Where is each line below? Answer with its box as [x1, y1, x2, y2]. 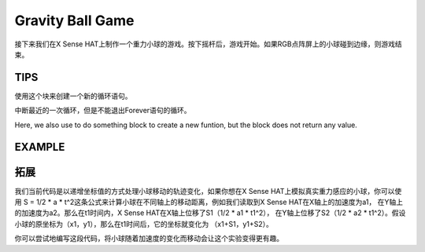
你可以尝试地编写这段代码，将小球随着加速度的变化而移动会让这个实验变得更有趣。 [14, 234, 283, 243]
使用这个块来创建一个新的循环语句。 [14, 91, 132, 100]
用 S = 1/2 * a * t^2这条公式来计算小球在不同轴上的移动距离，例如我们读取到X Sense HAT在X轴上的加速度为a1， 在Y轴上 [14, 197, 403, 206]
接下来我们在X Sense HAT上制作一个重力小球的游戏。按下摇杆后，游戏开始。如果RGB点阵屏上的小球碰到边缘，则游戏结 [14, 39, 402, 49]
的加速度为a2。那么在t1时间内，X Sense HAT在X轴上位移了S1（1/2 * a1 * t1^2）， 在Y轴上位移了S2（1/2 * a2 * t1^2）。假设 [14, 208, 406, 217]
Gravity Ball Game [14, 12, 135, 29]
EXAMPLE [14, 141, 65, 154]
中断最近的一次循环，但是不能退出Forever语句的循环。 [14, 106, 192, 115]
